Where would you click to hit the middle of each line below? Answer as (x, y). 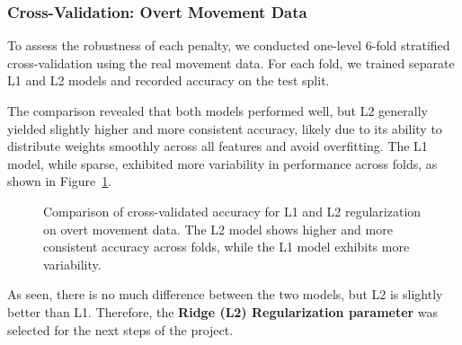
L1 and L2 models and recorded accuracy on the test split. (169, 80)
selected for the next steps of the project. (120, 329)
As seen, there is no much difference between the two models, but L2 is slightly (225, 294)
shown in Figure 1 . (60, 181)
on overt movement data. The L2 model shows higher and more (218, 229)
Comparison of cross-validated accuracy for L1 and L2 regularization (232, 211)
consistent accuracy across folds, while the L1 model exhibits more (227, 247)
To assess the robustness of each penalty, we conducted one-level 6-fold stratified (229, 45)
